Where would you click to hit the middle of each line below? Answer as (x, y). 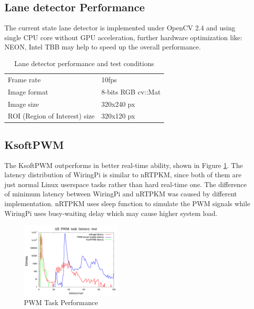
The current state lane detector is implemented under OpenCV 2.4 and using (120, 28)
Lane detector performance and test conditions (84, 63)
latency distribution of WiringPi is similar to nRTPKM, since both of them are (123, 175)
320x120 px (118, 116)
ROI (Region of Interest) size (51, 116)
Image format (28, 91)
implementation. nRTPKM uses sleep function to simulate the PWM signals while (127, 203)
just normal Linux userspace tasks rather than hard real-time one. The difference (126, 184)
